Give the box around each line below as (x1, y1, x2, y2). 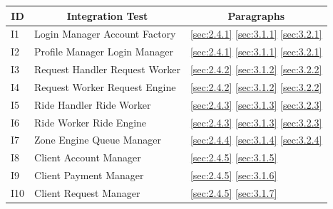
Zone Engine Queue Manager (34, 132, 162, 147)
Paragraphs (227, 8, 285, 23)
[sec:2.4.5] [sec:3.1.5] (190, 150, 277, 165)
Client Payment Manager (34, 168, 144, 183)
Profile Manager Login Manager (34, 44, 174, 59)
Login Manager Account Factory (34, 26, 176, 41)
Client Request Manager (34, 185, 140, 200)
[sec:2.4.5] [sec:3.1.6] (190, 168, 277, 183)
